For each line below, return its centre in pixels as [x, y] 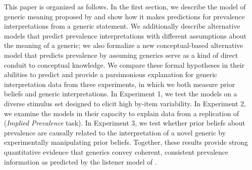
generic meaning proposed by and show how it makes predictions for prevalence [125, 16]
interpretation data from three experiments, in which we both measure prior [120, 84]
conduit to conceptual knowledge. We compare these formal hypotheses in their [124, 64]
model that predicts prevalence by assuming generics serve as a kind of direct [121, 55]
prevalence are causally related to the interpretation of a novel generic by [115, 132]
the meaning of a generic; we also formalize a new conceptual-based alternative [124, 45]
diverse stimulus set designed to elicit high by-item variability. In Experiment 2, [125, 103]
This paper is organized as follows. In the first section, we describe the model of [125, 6]
